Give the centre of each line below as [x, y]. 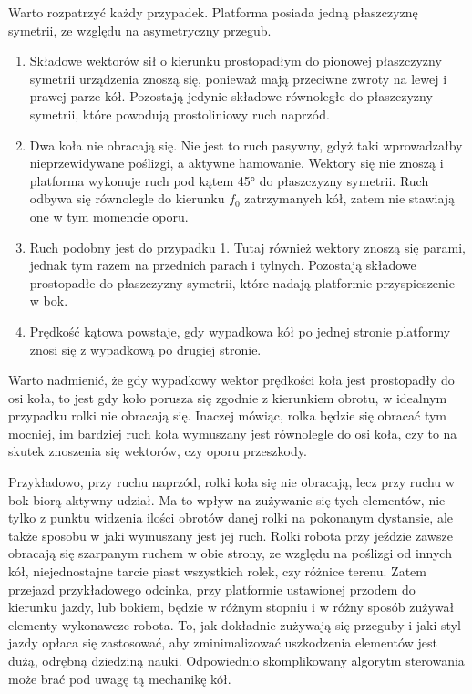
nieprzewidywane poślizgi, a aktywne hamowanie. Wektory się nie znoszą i [236, 163]
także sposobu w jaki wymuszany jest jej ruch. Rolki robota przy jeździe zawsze [231, 535]
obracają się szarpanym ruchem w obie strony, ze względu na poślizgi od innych [230, 553]
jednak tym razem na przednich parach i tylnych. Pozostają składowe [223, 265]
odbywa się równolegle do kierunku [127, 198]
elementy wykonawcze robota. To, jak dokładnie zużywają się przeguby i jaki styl [235, 624]
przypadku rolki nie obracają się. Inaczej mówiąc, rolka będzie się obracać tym [227, 415]
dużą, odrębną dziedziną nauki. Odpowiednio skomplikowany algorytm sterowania [236, 660]
